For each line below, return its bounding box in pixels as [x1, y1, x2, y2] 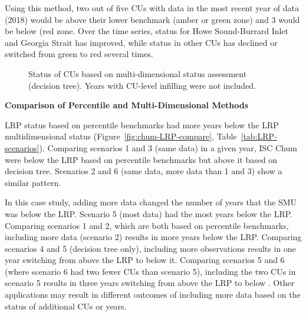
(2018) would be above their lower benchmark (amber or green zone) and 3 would [5, 13, 300, 25]
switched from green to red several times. [5, 48, 153, 60]
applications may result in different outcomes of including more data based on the [5, 288, 301, 301]
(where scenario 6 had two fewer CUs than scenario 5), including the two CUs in [5, 265, 296, 277]
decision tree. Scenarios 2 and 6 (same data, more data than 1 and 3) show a [5, 165, 282, 177]
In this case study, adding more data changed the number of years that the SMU [5, 196, 297, 208]
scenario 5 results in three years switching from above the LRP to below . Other [5, 277, 295, 289]
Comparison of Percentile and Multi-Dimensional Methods [5, 99, 249, 111]
